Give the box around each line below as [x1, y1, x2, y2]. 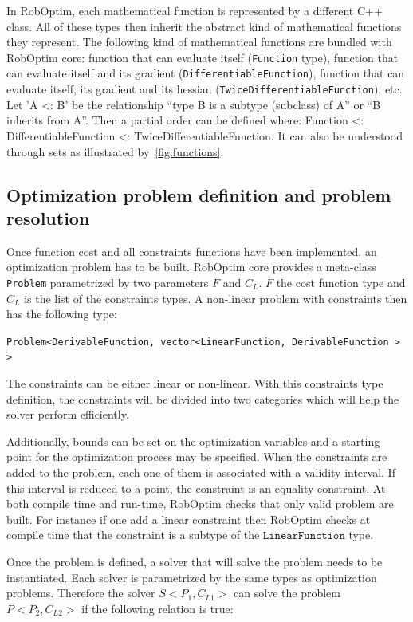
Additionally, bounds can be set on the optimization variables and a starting [6, 432, 380, 449]
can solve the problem [234, 585, 340, 601]
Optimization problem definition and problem [6, 182, 391, 207]
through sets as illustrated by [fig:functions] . [6, 143, 224, 159]
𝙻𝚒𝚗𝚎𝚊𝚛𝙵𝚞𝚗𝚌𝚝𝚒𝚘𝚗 [262, 530, 345, 542]
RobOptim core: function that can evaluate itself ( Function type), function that [6, 49, 399, 65]
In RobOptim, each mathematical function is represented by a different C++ [6, 2, 383, 18]
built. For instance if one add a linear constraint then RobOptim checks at [6, 510, 371, 527]
